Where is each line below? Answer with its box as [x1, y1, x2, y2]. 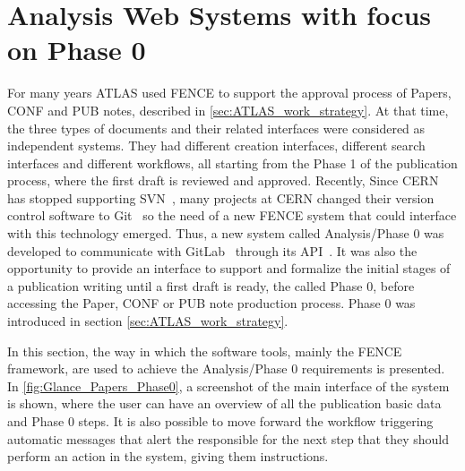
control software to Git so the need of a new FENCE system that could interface [7, 206, 457, 225]
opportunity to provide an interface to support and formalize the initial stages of [7, 259, 451, 278]
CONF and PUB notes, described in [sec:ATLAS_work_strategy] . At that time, [7, 100, 449, 119]
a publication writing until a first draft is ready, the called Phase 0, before [7, 276, 415, 295]
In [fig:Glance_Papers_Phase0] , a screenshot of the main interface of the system [7, 376, 450, 395]
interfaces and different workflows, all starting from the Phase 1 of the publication [7, 153, 458, 172]
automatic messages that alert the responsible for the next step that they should [7, 429, 449, 448]
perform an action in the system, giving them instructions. [7, 447, 329, 466]
